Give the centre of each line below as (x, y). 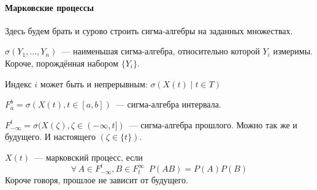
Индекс (18, 83)
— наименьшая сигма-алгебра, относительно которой (161, 51)
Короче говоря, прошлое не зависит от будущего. (97, 180)
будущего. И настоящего (50, 137)
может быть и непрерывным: (94, 83)
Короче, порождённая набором (62, 63)
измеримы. (293, 51)
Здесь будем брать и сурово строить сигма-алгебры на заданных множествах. (149, 30)
